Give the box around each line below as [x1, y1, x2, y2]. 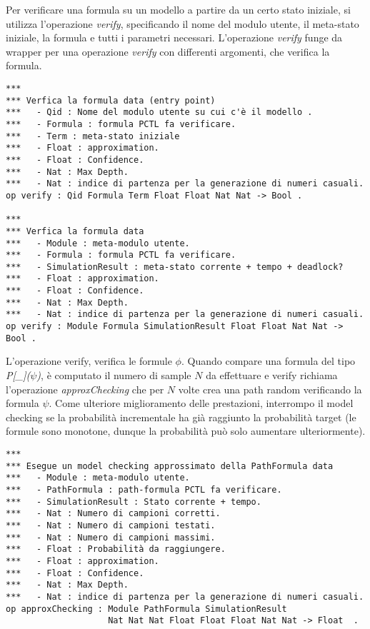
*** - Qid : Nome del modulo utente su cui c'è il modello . [6, 107, 313, 118]
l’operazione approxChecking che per [6, 381, 164, 396]
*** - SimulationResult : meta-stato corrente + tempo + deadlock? [6, 261, 344, 272]
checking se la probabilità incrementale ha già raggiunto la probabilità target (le [6, 409, 356, 424]
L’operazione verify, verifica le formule [6, 353, 172, 368]
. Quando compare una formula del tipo [181, 353, 356, 368]
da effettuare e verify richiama [206, 368, 338, 382]
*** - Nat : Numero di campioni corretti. [6, 508, 221, 519]
